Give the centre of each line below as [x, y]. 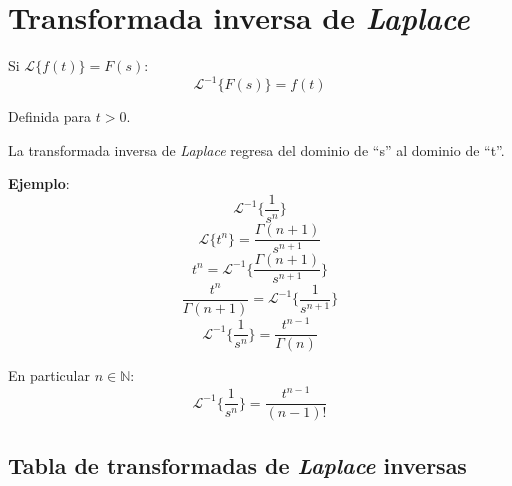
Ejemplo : [39, 183]
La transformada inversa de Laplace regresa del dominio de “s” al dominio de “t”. [256, 149]
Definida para [50, 116]
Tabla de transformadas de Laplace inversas [237, 464]
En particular [49, 375]
